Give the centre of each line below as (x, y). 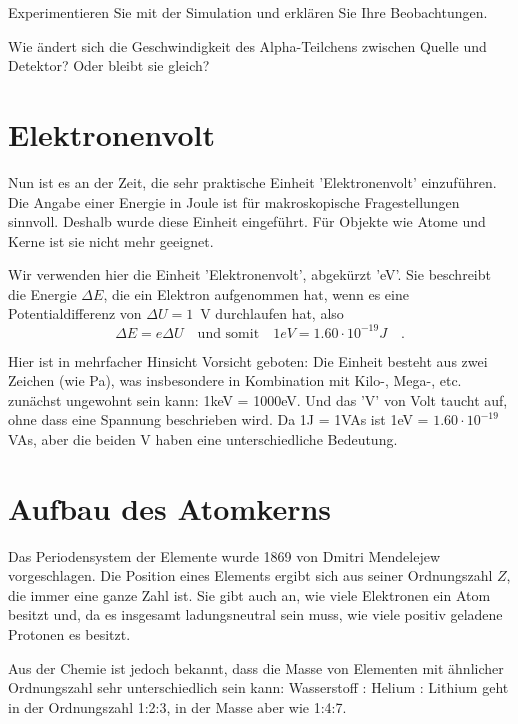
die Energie (42, 293)
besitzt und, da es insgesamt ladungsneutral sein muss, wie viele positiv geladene (255, 614)
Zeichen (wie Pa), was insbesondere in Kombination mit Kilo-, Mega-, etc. (235, 380)
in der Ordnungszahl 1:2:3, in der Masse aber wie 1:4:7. (177, 706)
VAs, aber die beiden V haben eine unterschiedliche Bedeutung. (203, 438)
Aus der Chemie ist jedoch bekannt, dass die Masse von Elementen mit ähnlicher (256, 667)
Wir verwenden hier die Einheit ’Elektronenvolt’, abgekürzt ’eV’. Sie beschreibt (249, 274)
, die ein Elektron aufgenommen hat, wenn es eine (256, 293)
